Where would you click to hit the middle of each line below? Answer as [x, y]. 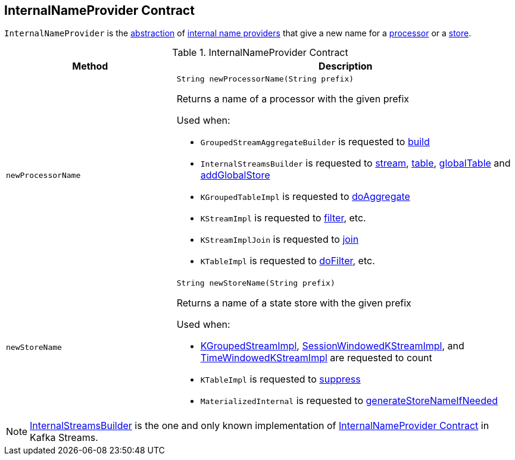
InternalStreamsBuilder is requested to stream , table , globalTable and [355, 163]
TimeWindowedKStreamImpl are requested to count [316, 358]
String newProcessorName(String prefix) [265, 79]
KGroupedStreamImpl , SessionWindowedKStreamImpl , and [332, 346]
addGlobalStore [235, 175]
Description [346, 66]
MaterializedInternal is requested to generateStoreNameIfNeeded [349, 401]
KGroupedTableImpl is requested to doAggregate [305, 197]
